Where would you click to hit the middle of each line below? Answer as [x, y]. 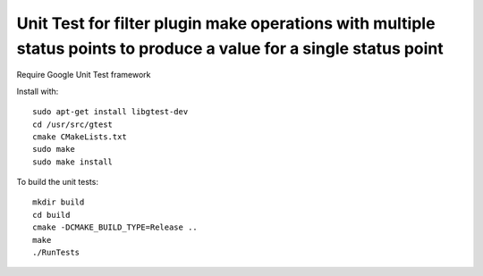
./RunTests [56, 253]
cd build [51, 215]
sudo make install [73, 162]
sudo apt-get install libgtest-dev [110, 112]
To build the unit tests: [57, 182]
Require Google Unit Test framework [84, 75]
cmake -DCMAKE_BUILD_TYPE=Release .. [115, 227]
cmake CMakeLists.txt [80, 137]
